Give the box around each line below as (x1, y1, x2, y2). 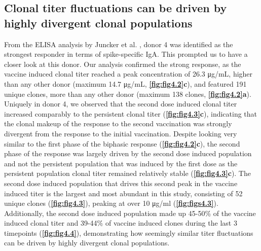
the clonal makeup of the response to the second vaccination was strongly (4, 118, 232, 129)
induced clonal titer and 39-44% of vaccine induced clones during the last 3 (4, 218, 237, 228)
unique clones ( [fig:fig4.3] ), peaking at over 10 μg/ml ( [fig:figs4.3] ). (4, 198, 218, 208)
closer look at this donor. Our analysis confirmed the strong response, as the (4, 58, 241, 69)
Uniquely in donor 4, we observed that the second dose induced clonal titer (4, 98, 237, 109)
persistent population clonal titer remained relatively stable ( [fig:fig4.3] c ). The (4, 168, 251, 178)
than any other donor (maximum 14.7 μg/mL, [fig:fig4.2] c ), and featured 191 (4, 78, 247, 89)
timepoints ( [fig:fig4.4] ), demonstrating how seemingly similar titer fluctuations (4, 227, 253, 238)
